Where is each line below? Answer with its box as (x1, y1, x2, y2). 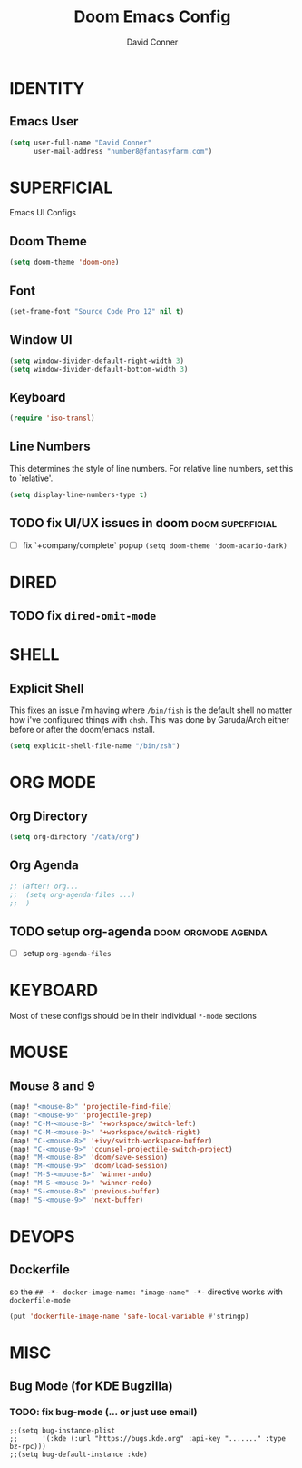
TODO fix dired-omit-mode (9, 608, 157, 624)
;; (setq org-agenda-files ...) (9, 890, 136, 899)
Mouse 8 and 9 (9, 1078, 95, 1094)
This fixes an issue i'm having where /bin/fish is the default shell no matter (9, 704, 293, 715)
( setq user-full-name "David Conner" (9, 138, 152, 147)
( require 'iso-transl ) (9, 414, 95, 424)
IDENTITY (9, 77, 85, 98)
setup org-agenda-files (22, 948, 112, 959)
